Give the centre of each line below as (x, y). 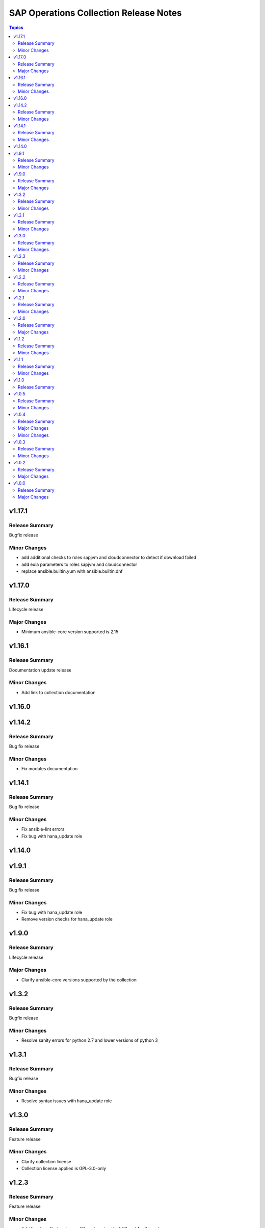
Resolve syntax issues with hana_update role (67, 1101)
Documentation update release (40, 670)
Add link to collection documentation (58, 692)
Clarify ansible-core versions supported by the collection (79, 979)
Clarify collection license (46, 1161)
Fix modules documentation (50, 769)
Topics (16, 28)
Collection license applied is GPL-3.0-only (64, 1169)
